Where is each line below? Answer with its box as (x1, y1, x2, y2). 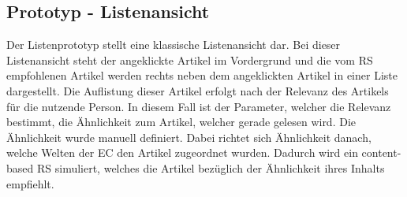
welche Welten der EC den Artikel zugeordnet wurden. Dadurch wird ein (6, 144, 358, 161)
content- (361, 144, 401, 161)
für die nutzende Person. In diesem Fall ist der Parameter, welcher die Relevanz (6, 98, 391, 114)
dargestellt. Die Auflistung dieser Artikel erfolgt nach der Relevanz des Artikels (6, 82, 389, 98)
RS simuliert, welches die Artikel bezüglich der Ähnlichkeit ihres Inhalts (36, 159, 385, 176)
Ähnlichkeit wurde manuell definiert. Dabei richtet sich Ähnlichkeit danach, (6, 128, 372, 145)
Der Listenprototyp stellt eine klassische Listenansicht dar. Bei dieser (6, 36, 341, 53)
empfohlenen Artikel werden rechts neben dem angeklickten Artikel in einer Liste (6, 67, 398, 84)
